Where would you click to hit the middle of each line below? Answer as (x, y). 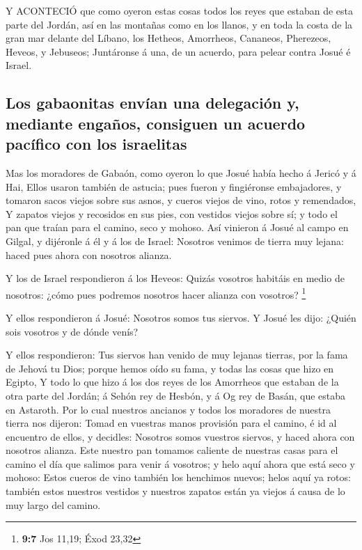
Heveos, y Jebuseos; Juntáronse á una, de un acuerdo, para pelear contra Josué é (178, 51)
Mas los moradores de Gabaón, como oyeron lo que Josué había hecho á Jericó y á (181, 172)
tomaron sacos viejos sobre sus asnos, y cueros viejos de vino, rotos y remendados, (181, 200)
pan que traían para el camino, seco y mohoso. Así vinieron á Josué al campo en (177, 227)
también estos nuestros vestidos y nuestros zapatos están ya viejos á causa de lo (175, 491)
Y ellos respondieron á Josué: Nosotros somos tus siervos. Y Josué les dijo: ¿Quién (181, 317)
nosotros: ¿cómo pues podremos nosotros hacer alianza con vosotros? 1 (156, 293)
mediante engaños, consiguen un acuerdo (156, 123)
